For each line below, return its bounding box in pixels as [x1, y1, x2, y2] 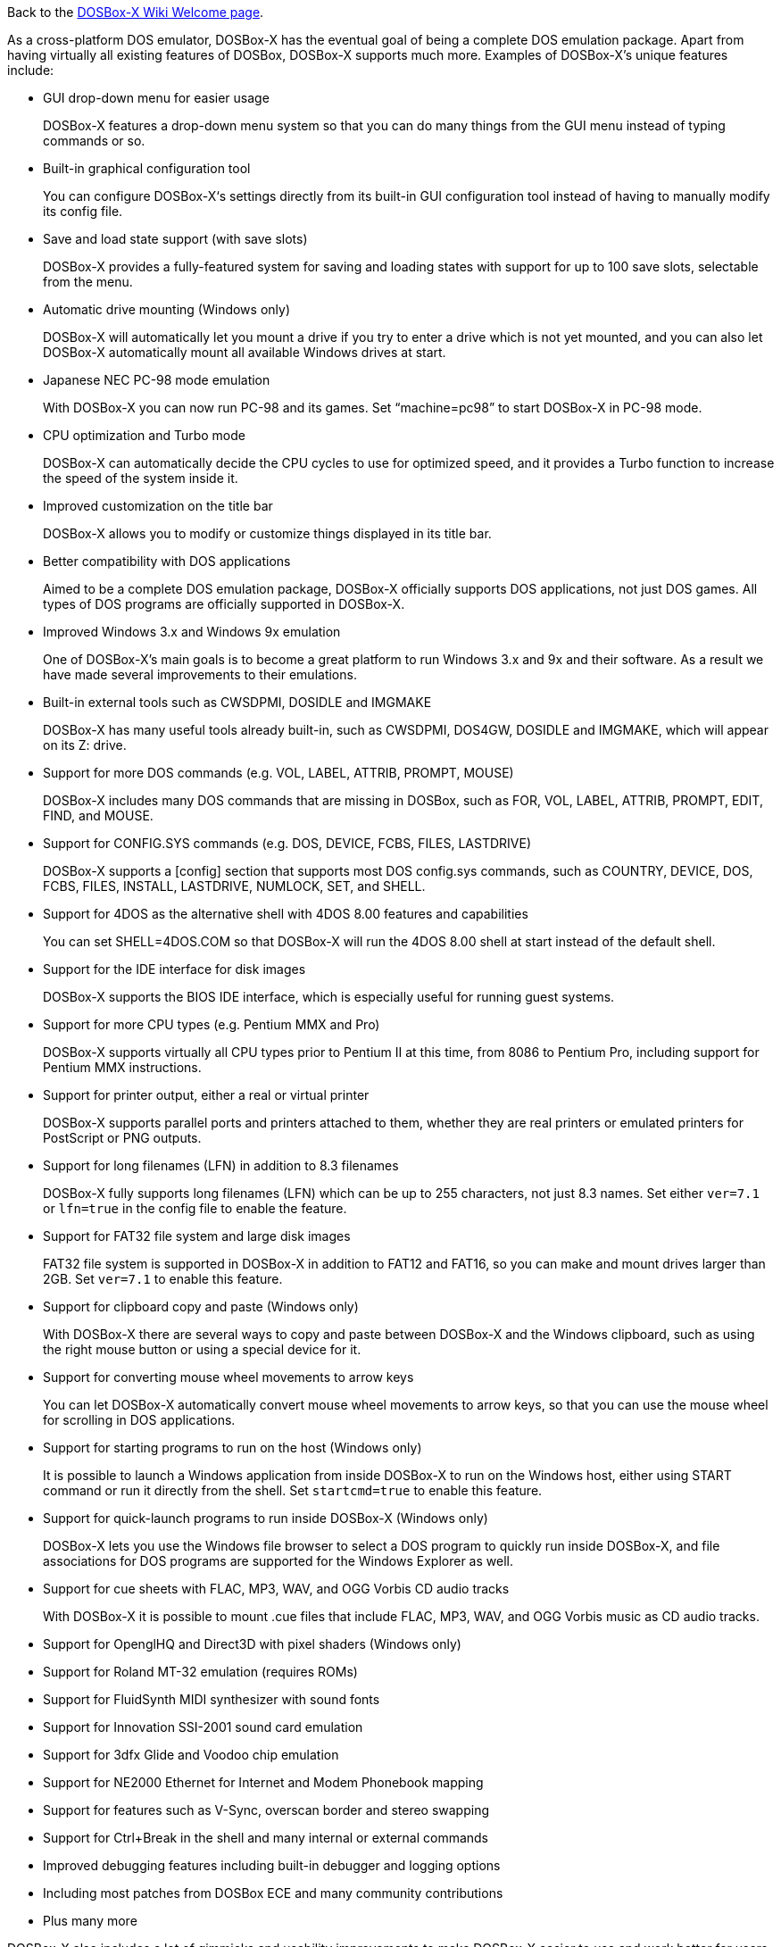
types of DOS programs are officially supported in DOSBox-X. [43, 596, 405, 612]
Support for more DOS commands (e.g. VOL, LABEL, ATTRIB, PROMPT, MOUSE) [43, 765, 514, 780]
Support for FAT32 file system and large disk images [43, 1228, 351, 1244]
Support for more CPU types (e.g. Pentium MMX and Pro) [43, 1017, 380, 1032]
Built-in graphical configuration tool [43, 161, 251, 176]
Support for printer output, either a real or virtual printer [43, 1087, 370, 1102]
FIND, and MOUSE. [43, 808, 154, 823]
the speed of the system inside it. [43, 470, 238, 486]
